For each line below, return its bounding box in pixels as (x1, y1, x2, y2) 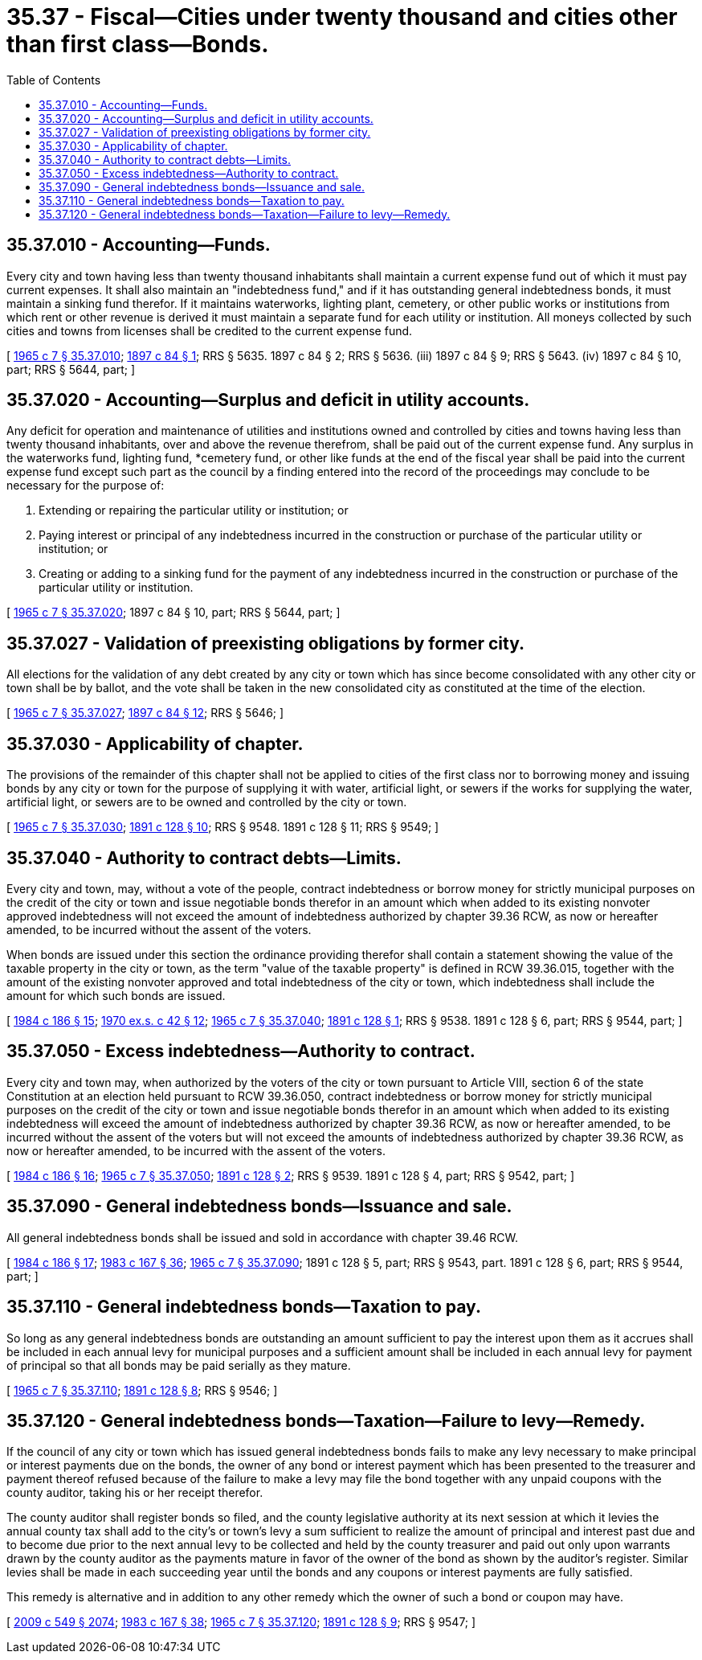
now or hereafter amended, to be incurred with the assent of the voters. (6, 1143, 386, 1158)
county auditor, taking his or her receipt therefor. (6, 1486, 263, 1500)
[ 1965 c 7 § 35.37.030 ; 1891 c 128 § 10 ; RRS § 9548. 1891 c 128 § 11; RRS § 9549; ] (6, 820, 439, 834)
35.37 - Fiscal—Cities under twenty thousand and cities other (6, 3, 678, 31)
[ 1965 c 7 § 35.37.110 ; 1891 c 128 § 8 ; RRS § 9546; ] (6, 1383, 278, 1397)
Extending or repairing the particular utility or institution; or (39, 503, 349, 518)
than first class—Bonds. (6, 31, 269, 58)
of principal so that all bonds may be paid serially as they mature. (6, 1358, 351, 1372)
